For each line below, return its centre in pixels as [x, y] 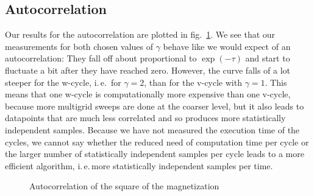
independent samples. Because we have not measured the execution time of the [152, 129]
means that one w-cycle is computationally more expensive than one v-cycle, [148, 94]
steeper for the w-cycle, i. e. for [63, 82]
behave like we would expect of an [227, 46]
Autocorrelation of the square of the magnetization [124, 186]
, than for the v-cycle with [193, 82]
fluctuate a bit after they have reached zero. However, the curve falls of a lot [148, 70]
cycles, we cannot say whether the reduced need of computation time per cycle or [157, 142]
